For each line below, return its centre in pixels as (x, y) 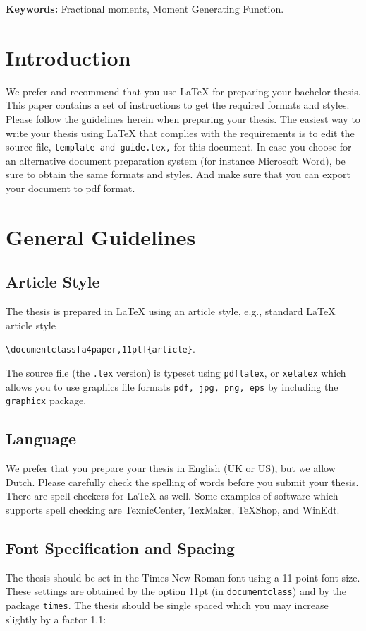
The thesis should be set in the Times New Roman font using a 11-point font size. (183, 577)
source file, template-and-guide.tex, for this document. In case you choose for (179, 147)
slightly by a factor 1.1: (56, 619)
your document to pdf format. (71, 188)
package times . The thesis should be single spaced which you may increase (167, 605)
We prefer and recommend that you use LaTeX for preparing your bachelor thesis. (183, 91)
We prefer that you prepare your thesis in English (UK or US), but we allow (171, 468)
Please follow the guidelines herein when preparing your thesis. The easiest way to (183, 118)
